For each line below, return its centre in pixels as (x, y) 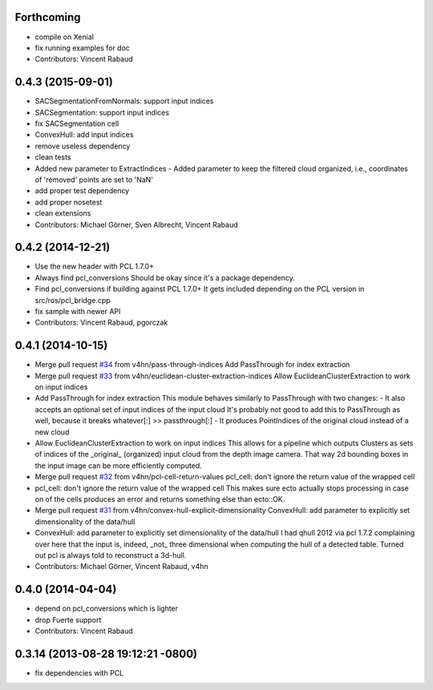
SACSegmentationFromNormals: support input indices (124, 101)
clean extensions (63, 213)
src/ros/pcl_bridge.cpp (73, 300)
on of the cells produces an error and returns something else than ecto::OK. (160, 499)
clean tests (53, 157)
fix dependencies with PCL (79, 672)
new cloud (52, 432)
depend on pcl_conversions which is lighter (107, 608)
